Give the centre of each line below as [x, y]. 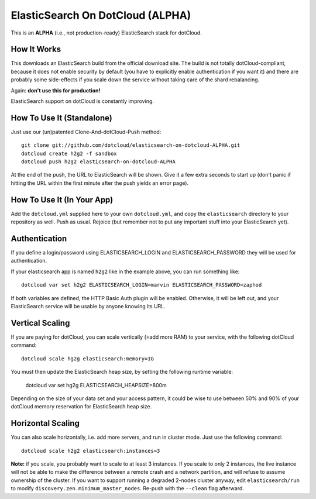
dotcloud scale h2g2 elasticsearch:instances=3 [91, 451]
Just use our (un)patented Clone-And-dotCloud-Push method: [86, 132]
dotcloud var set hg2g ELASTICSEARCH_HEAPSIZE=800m [96, 385]
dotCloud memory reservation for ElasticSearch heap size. [81, 407]
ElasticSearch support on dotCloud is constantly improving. [83, 101]
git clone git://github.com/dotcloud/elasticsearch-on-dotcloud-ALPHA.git [131, 145]
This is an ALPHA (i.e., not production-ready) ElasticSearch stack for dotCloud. [106, 33]
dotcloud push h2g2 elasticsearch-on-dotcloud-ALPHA [98, 162]
